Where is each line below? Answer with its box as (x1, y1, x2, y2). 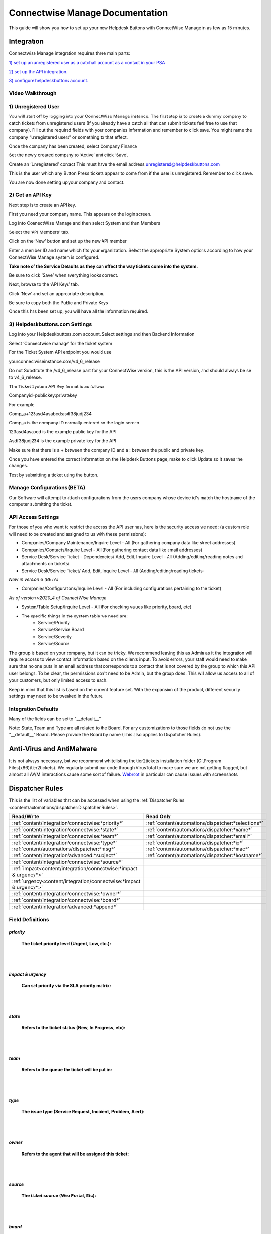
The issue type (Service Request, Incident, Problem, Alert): (21, 1109, 145, 1115)
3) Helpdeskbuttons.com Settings (9, 321, 92, 328)
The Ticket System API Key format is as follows (9, 383, 105, 389)
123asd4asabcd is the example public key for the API (9, 428, 117, 434)
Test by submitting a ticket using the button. (9, 472, 99, 478)
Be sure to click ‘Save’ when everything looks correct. (9, 272, 118, 278)
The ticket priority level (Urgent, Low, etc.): (21, 940, 112, 946)
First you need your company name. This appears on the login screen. (9, 211, 152, 217)
